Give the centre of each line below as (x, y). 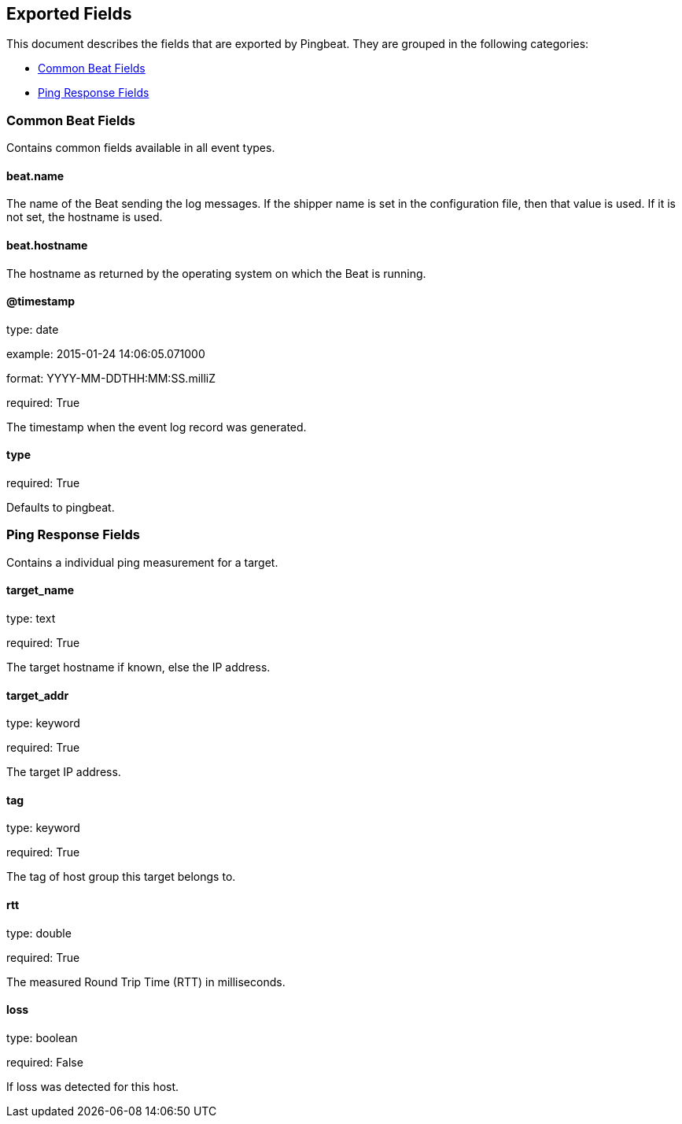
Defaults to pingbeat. (61, 508)
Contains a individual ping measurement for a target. (142, 562)
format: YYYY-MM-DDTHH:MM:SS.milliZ (111, 378)
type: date (33, 329)
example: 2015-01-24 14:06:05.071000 (106, 353)
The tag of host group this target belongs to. (121, 877)
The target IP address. (64, 772)
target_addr (38, 695)
